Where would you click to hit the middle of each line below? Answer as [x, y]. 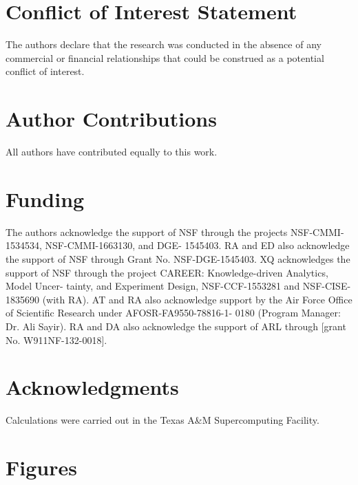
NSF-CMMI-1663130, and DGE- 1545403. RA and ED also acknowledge [197, 245]
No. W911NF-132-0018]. [56, 339]
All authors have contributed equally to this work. [112, 152]
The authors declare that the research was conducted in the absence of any [164, 44]
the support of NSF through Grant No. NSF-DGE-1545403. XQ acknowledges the [178, 258]
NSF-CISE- [327, 286]
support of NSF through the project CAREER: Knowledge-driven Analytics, [167, 272]
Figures [41, 467]
